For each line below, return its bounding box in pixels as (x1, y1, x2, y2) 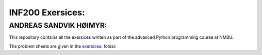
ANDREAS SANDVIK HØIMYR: (9, 21, 107, 30)
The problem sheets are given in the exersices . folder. (9, 43, 116, 49)
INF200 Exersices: (9, 7, 85, 18)
